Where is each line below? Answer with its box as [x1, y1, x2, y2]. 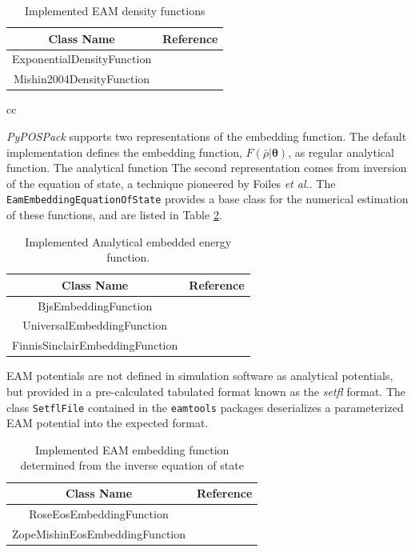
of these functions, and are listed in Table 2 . [6, 206, 222, 222]
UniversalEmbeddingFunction [22, 317, 167, 334]
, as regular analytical [288, 143, 394, 160]
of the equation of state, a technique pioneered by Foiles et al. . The [6, 174, 336, 191]
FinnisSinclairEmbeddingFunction [12, 337, 178, 354]
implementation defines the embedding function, [6, 143, 242, 160]
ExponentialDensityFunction [12, 50, 152, 67]
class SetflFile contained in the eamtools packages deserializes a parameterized [6, 398, 404, 415]
